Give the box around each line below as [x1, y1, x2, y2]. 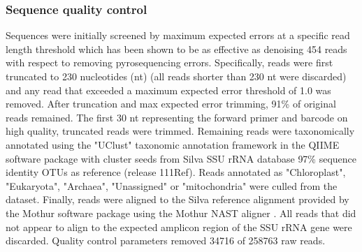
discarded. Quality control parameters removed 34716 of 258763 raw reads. [6, 233, 326, 248]
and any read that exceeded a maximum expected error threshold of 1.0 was [6, 82, 331, 97]
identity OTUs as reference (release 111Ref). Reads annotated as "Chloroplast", [6, 165, 346, 179]
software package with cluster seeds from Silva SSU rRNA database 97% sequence [6, 151, 357, 165]
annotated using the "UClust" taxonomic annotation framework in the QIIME [6, 137, 340, 151]
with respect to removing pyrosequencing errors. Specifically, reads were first [6, 55, 333, 70]
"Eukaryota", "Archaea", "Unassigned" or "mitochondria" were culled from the [6, 178, 338, 193]
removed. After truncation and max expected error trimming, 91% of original [6, 96, 336, 111]
